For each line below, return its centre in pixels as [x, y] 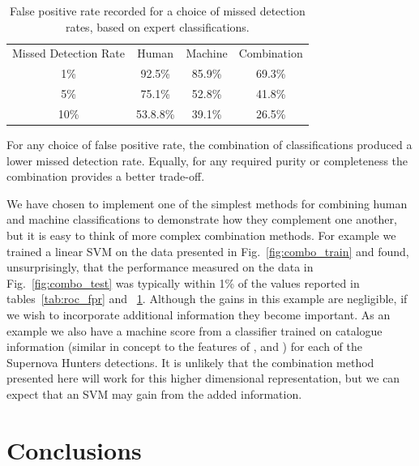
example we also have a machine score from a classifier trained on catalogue [195, 330]
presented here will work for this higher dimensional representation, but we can [203, 378]
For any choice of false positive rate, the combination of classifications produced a [209, 145]
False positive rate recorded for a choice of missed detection [158, 11]
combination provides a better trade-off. [106, 176]
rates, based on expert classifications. [157, 26]
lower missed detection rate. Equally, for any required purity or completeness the [207, 160]
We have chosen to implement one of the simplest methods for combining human [207, 203]
